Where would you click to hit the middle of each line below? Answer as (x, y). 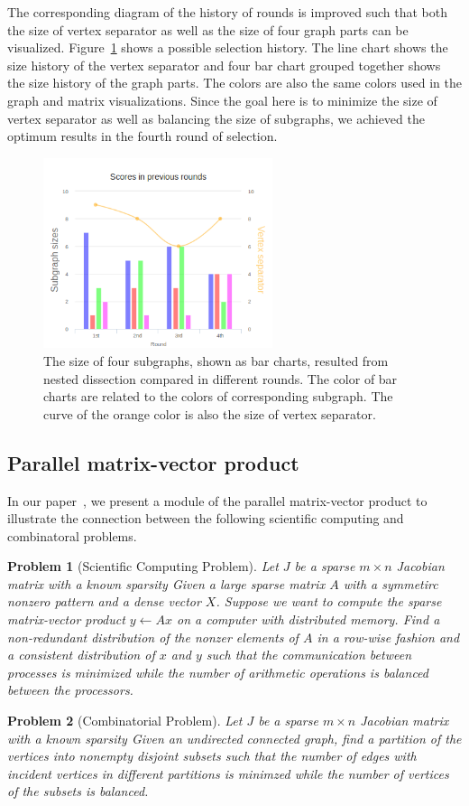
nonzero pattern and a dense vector (104, 601)
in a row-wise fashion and (388, 637)
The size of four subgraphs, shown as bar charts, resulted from (216, 360)
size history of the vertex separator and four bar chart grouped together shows (224, 65)
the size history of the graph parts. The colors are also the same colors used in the (235, 83)
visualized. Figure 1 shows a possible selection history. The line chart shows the (228, 47)
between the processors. (70, 690)
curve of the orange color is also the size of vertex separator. (210, 413)
